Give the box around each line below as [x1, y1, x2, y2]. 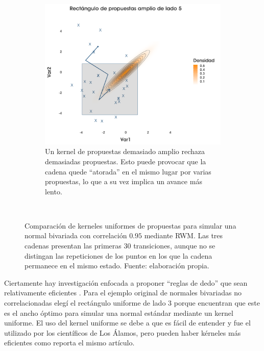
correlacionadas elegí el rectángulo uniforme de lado [4, 297, 166, 308]
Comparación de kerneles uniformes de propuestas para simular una [25, 220, 236, 231]
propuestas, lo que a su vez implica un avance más [45, 176, 202, 187]
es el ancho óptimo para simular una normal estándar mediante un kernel [4, 307, 233, 318]
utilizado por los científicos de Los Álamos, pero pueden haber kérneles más [4, 327, 241, 338]
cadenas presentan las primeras [25, 240, 122, 251]
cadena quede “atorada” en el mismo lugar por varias [45, 166, 211, 177]
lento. [45, 186, 62, 196]
